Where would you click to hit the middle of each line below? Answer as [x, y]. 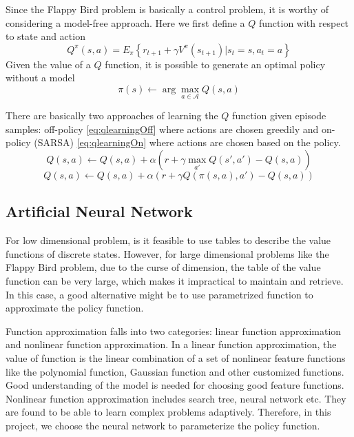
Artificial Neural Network [99, 211]
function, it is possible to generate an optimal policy [215, 64]
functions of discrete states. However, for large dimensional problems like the [167, 253]
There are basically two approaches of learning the [112, 115]
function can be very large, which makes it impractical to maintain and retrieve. [175, 280]
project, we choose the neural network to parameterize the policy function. [163, 425]
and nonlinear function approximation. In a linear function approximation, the [171, 344]
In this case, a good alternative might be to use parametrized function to [159, 294]
